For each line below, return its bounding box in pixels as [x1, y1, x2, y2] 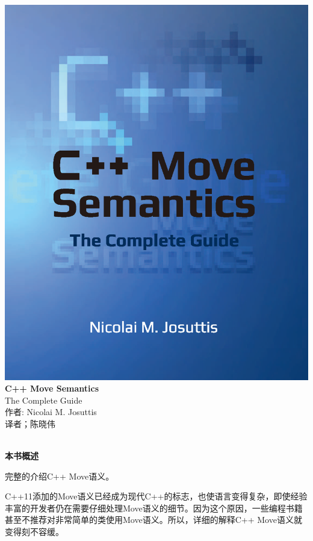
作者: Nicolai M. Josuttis [5, 405, 97, 418]
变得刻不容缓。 [5, 525, 64, 538]
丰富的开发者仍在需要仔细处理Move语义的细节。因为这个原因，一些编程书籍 [5, 501, 303, 514]
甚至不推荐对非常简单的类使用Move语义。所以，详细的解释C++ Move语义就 [5, 513, 302, 526]
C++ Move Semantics [5, 382, 99, 395]
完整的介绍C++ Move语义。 [5, 469, 114, 482]
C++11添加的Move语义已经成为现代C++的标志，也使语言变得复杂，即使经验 [5, 490, 308, 502]
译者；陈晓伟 [5, 417, 55, 430]
